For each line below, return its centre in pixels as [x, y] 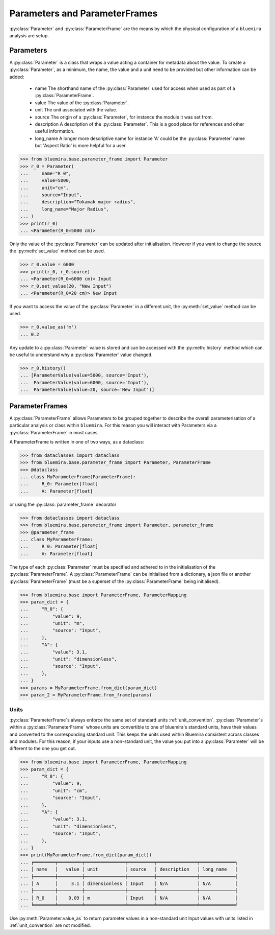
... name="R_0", [46, 173]
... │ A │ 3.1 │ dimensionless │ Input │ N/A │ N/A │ [129, 883]
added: [17, 77]
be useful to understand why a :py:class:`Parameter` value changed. [81, 355]
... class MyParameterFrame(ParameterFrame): [78, 477]
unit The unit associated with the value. [76, 110]
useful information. [55, 131]
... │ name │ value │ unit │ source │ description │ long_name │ [129, 869]
